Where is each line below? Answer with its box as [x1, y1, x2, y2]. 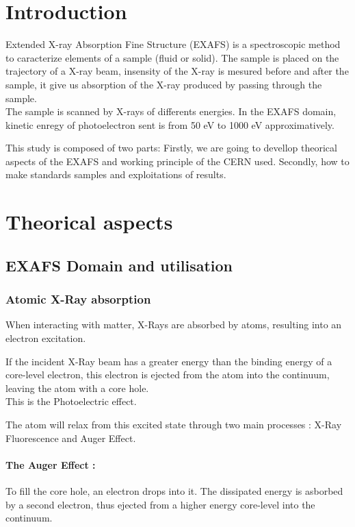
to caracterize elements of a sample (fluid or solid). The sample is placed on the [5, 50, 339, 64]
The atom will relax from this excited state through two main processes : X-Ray [5, 417, 342, 431]
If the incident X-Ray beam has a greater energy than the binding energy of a [5, 354, 332, 368]
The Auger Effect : [5, 457, 96, 471]
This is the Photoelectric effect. [5, 394, 137, 408]
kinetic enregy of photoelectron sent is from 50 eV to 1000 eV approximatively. [5, 117, 334, 132]
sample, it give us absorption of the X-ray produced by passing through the [5, 77, 322, 91]
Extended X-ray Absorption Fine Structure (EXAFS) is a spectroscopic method [5, 37, 341, 51]
